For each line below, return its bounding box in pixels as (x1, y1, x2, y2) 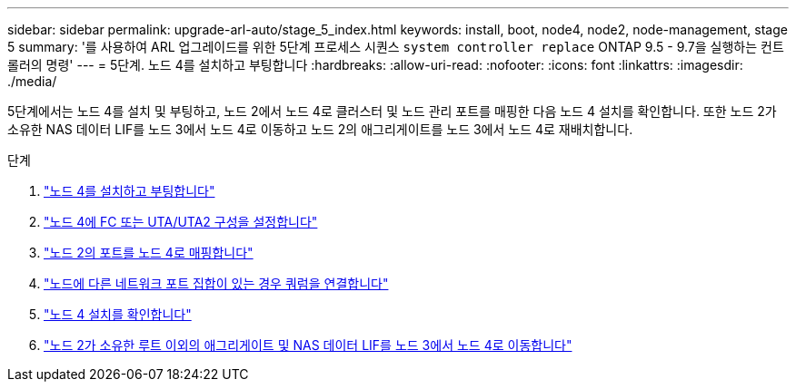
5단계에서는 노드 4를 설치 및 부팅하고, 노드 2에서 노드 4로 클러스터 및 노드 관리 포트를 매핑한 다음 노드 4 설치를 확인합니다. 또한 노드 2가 (7, 103, 777, 119)
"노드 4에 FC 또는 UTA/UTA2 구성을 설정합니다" (44, 214, 318, 229)
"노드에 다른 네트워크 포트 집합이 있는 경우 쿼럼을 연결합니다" (44, 276, 389, 291)
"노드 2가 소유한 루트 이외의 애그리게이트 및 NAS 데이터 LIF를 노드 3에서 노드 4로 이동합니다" (44, 337, 572, 353)
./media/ (7, 73, 57, 89)
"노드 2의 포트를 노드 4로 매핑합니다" (44, 245, 254, 260)
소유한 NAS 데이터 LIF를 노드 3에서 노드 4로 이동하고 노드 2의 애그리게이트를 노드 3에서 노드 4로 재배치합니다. (7, 122, 633, 137)
